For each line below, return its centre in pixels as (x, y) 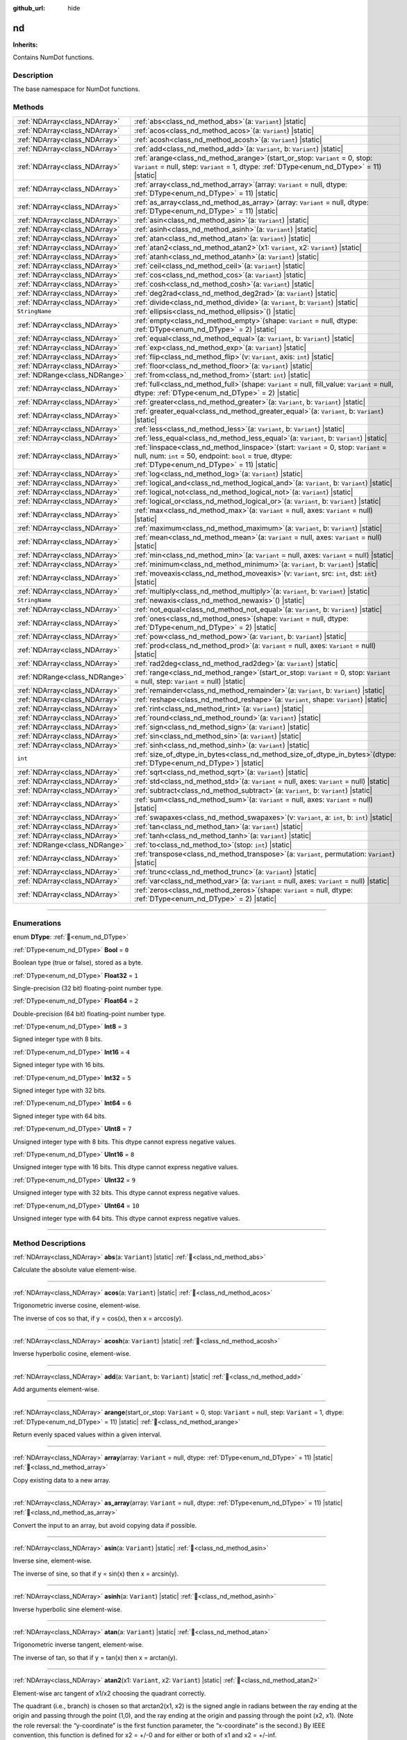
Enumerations (37, 923)
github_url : (29, 8)
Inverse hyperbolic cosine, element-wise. (72, 1354)
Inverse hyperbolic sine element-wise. (67, 1609)
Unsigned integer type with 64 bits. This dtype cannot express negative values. (126, 1218)
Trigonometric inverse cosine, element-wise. (77, 1306)
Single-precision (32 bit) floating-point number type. (88, 988)
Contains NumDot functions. (53, 57)
